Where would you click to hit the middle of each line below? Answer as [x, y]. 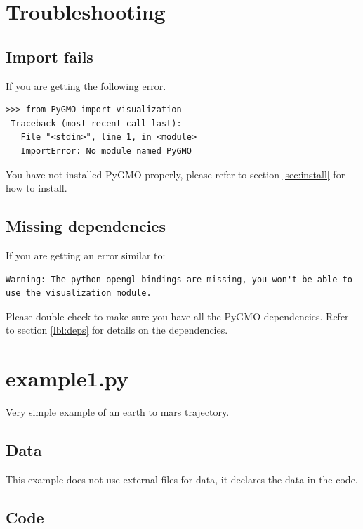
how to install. [37, 188]
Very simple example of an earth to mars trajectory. [118, 412]
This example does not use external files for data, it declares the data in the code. [182, 479]
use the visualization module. [79, 293]
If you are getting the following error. [86, 85]
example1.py [67, 378]
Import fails [49, 56]
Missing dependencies [86, 226]
